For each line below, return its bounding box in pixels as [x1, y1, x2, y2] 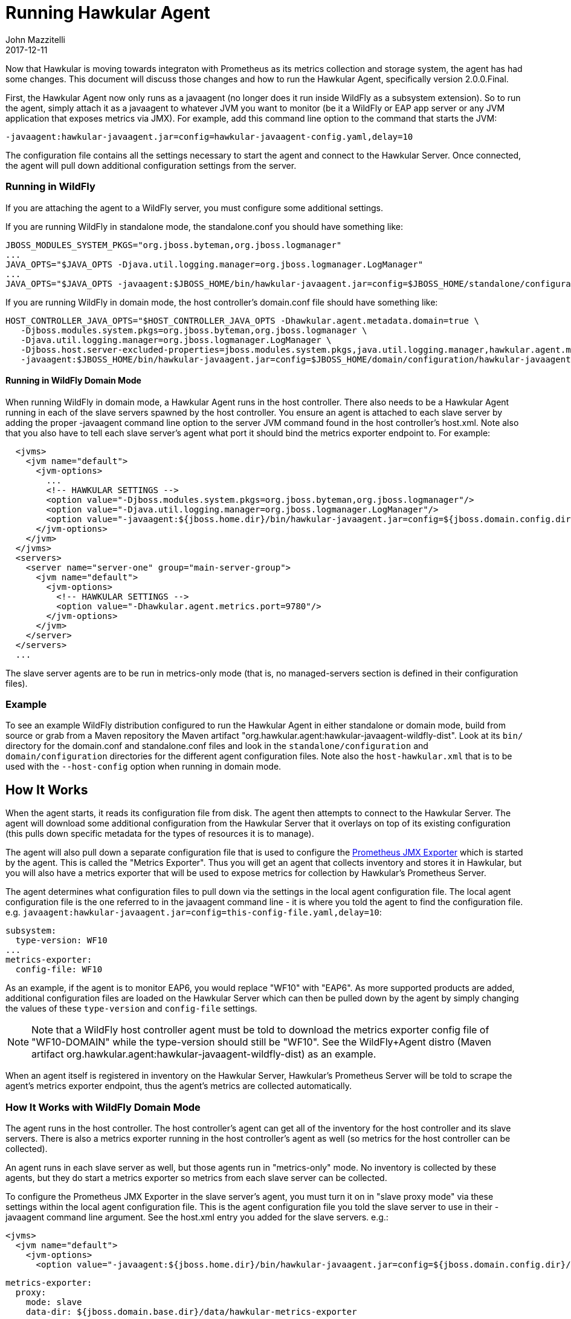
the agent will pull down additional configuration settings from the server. [5, 160, 297, 171]
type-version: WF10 [15, 935, 108, 946]
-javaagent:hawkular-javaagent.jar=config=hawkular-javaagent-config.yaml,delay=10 [5, 131, 413, 142]
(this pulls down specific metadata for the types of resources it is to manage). [5, 828, 314, 839]
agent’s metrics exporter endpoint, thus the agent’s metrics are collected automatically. [5, 1081, 352, 1092]
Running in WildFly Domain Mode [5, 375, 141, 386]
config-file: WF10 [15, 964, 103, 975]
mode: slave [25, 1297, 82, 1308]
